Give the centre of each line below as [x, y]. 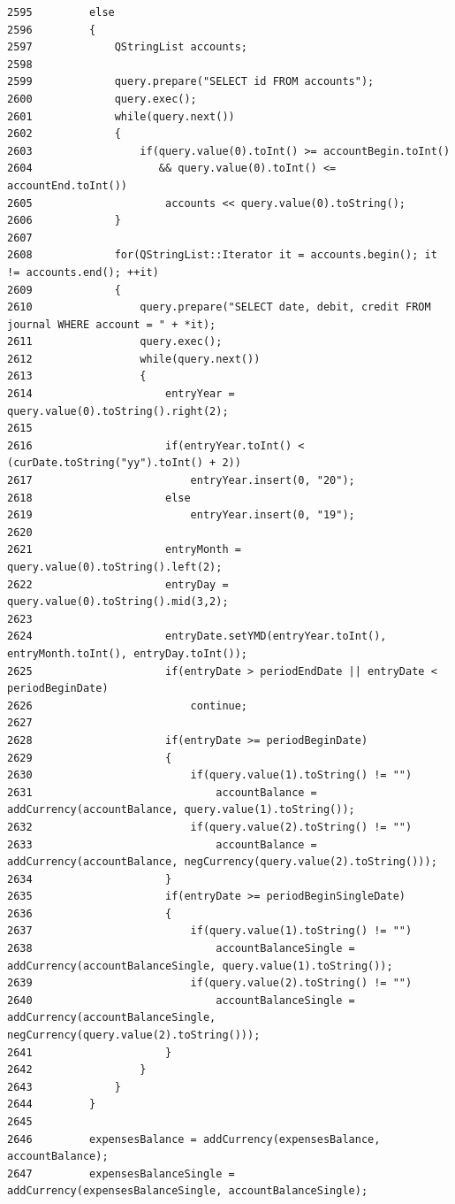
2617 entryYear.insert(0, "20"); [181, 481]
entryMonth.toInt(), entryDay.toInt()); [128, 653]
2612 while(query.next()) [134, 359]
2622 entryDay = [118, 584]
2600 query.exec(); [102, 99]
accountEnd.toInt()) [68, 185]
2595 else [61, 12]
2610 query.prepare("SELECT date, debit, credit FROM [219, 307]
